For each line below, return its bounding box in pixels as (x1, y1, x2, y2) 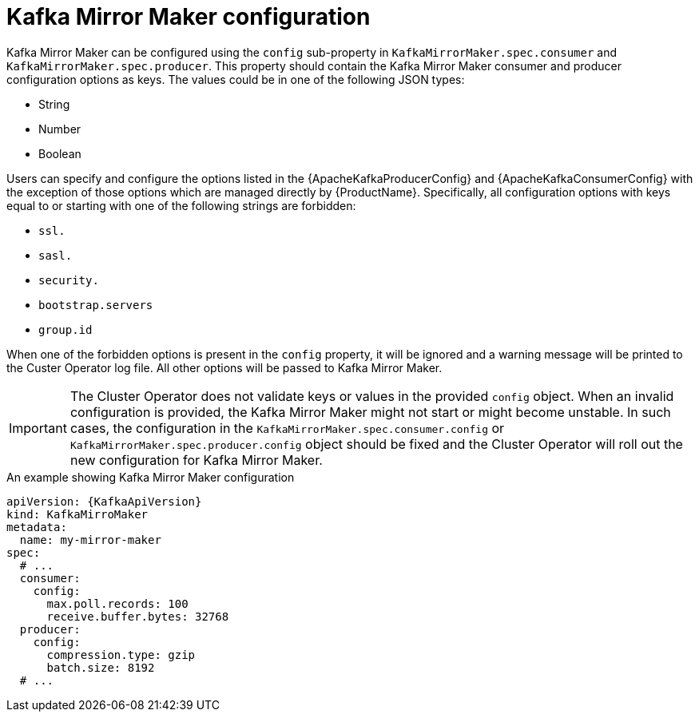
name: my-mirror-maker (19, 533, 161, 546)
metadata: (6, 520, 67, 534)
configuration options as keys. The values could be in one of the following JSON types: (6, 72, 465, 86)
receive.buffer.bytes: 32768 (46, 609, 229, 623)
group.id (38, 323, 93, 336)
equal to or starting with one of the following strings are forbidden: (6, 198, 356, 212)
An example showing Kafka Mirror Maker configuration (6, 470, 295, 484)
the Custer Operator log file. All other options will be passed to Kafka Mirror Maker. (6, 360, 443, 375)
